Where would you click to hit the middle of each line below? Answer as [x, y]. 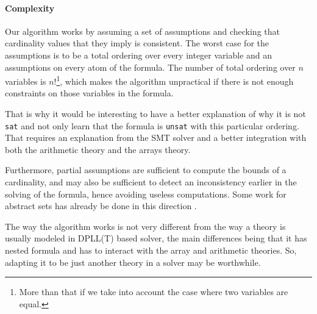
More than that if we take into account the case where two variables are [154, 292]
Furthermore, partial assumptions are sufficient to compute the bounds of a [146, 170]
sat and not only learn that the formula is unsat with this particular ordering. [152, 125]
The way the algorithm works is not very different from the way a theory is [145, 226]
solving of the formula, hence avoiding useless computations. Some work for [146, 194]
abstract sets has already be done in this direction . [101, 206]
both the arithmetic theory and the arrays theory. [98, 149]
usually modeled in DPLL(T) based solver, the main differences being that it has [156, 238]
